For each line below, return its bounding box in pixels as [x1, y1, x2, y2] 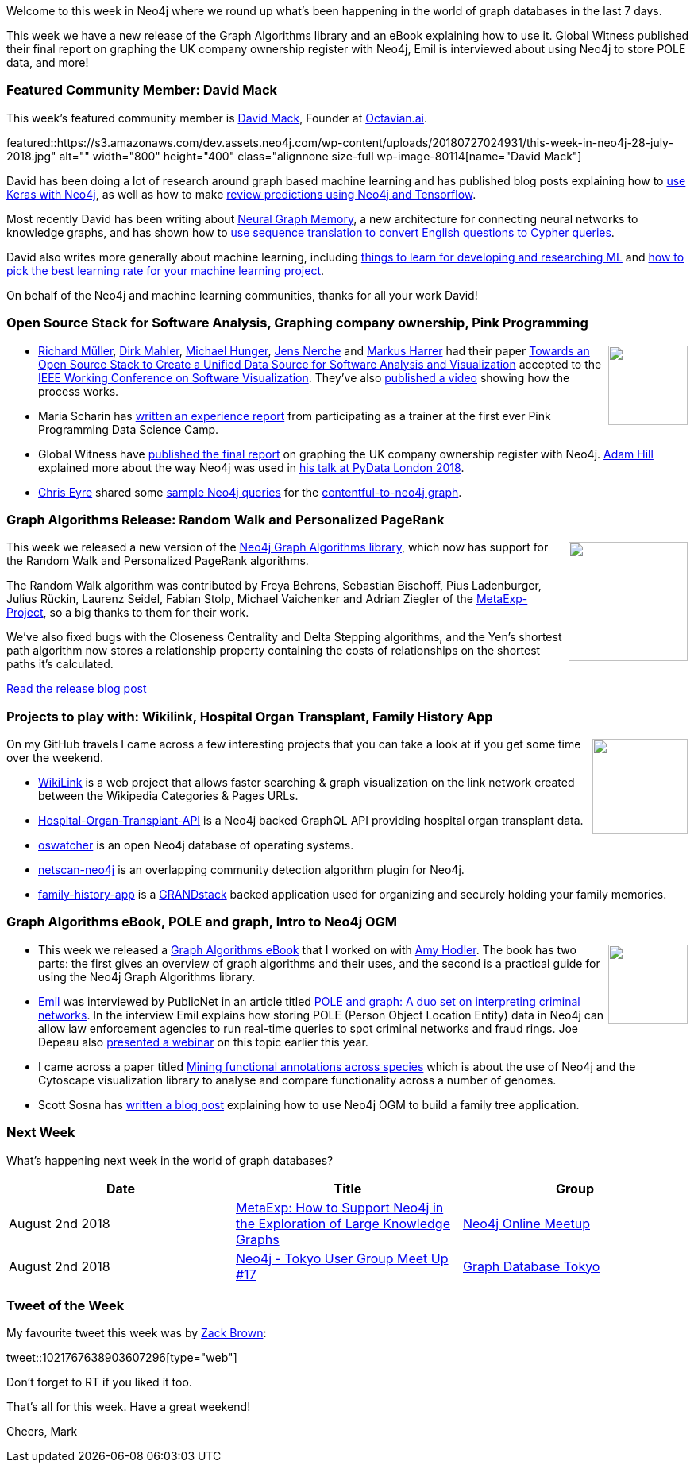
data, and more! [6, 56, 89, 69]
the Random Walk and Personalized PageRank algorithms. [6, 554, 309, 568]
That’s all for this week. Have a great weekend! [6, 1400, 251, 1414]
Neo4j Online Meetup [462, 1215, 590, 1231]
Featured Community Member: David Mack [6, 82, 278, 99]
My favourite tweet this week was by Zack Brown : [6, 1326, 267, 1340]
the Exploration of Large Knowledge [235, 1215, 450, 1231]
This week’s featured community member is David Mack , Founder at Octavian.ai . [6, 110, 427, 125]
